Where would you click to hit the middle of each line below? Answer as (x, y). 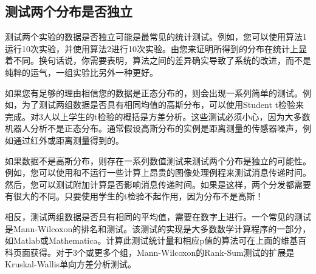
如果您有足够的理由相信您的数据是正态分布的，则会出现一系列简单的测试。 (154, 92)
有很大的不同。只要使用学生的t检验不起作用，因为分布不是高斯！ (134, 196)
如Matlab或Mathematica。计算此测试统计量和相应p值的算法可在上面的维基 (152, 240)
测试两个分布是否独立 (69, 11)
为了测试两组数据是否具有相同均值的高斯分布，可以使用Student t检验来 (163, 105)
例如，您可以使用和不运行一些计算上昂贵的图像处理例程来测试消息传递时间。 (158, 172)
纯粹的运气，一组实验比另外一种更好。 (81, 72)
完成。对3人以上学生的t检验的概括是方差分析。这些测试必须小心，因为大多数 (158, 116)
